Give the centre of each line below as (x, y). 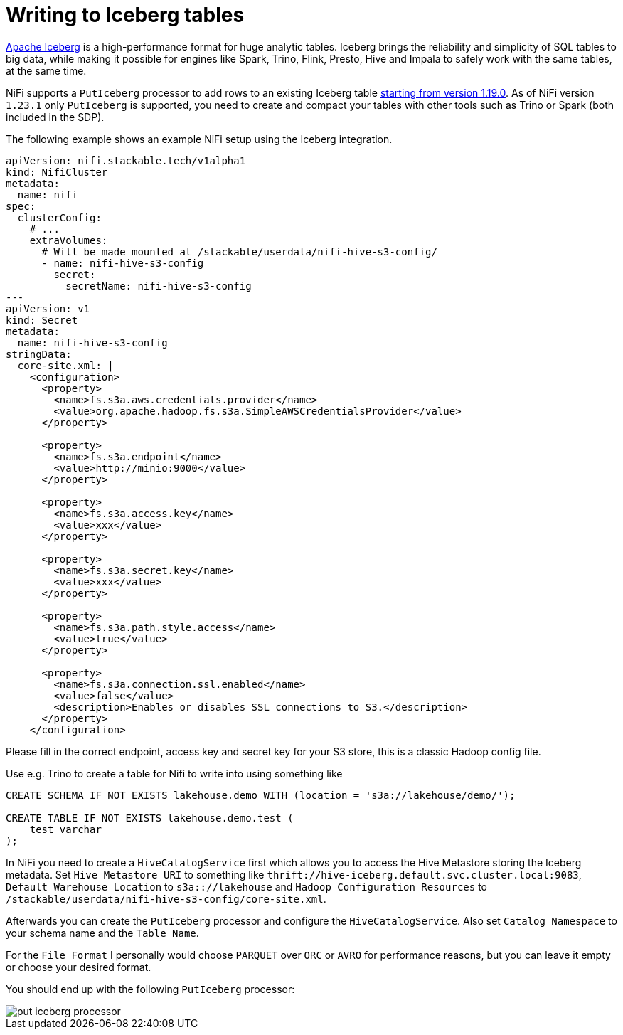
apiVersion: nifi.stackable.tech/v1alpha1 (126, 160)
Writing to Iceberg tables (125, 15)
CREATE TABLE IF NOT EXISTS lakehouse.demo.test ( (150, 818)
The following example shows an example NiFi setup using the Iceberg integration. (199, 139)
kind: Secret (42, 320)
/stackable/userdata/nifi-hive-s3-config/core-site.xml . (166, 898)
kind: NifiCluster (57, 172)
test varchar (65, 829)
